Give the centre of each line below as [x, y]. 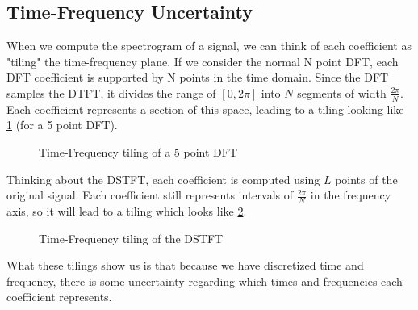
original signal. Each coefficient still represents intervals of [150, 195]
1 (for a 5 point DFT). [62, 125]
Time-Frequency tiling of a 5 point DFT [138, 152]
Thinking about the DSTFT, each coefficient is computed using [163, 179]
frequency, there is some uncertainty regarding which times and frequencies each [205, 281]
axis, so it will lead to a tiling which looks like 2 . [127, 211]
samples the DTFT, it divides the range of [111, 92]
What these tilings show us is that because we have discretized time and [185, 265]
